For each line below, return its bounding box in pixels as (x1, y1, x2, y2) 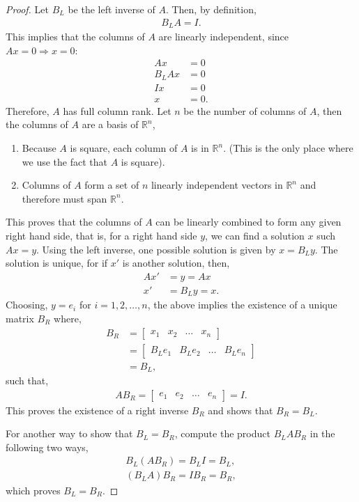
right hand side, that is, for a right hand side (6, 228, 197, 242)
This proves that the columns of (6, 214, 142, 229)
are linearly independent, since (158, 29, 289, 44)
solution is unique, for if (6, 256, 108, 270)
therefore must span (22, 191, 107, 205)
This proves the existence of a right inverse (6, 402, 189, 417)
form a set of (84, 178, 139, 192)
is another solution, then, (122, 256, 230, 270)
